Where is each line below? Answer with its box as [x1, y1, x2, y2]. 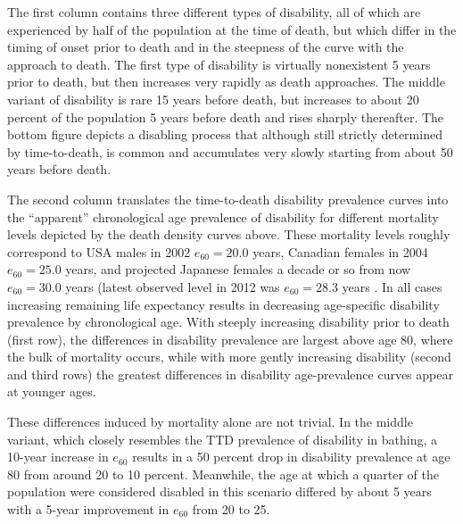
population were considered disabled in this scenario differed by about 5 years [7, 482, 432, 501]
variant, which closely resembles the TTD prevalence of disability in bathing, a [7, 429, 438, 448]
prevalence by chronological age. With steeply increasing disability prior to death [7, 312, 450, 331]
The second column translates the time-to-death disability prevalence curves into [7, 189, 449, 208]
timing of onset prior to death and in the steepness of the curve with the [7, 37, 404, 56]
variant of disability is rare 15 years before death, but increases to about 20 [7, 89, 419, 108]
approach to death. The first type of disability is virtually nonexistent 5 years [7, 54, 431, 73]
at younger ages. [7, 382, 96, 401]
